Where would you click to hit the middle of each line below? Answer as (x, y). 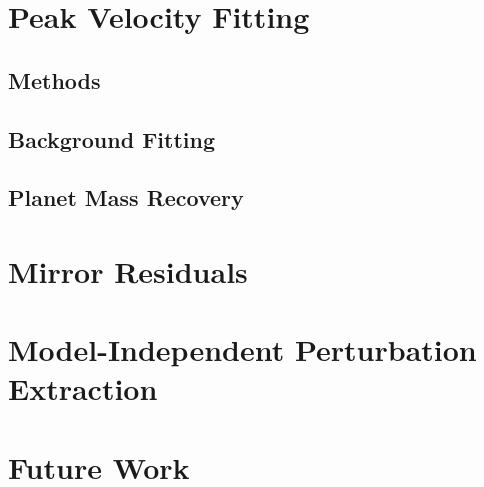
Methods (54, 79)
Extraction (83, 388)
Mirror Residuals (128, 270)
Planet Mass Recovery (126, 197)
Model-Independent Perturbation (242, 349)
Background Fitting (111, 138)
